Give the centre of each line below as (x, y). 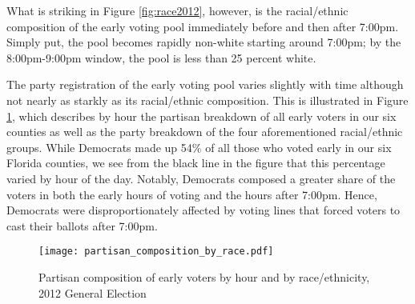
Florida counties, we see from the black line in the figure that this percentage (196, 163)
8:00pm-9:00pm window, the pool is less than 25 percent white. (161, 57)
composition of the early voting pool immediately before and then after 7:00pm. (203, 26)
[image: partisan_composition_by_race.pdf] (156, 252)
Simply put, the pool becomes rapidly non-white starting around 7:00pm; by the (204, 42)
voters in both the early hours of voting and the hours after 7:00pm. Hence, (192, 194)
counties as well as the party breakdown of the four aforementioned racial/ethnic (205, 132)
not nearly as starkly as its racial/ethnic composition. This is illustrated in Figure (207, 100)
